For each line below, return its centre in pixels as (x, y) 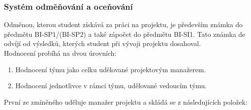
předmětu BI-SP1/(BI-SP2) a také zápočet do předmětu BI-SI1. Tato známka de (125, 34)
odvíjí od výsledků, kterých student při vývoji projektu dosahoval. (102, 43)
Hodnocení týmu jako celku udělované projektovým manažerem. (111, 69)
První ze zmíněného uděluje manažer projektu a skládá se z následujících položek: (126, 102)
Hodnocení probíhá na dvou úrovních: (60, 53)
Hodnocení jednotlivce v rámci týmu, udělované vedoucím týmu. (111, 86)
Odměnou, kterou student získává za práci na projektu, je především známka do (123, 24)
